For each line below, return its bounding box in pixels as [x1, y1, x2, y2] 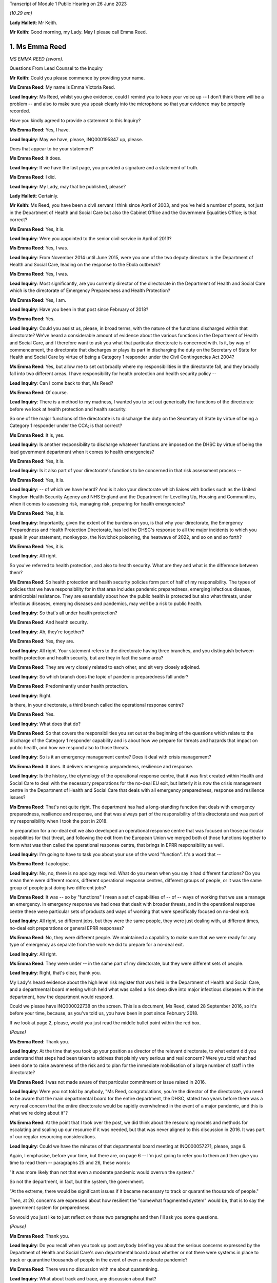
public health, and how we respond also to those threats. [9, 744, 130, 750]
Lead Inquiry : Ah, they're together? [9, 629, 84, 635]
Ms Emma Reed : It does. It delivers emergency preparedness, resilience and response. [9, 763, 193, 769]
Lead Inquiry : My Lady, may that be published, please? [9, 183, 126, 189]
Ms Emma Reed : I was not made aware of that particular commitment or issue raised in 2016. [9, 1079, 206, 1085]
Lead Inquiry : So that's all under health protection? [9, 610, 117, 616]
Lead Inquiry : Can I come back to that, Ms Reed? [9, 380, 113, 386]
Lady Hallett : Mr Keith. [9, 20, 57, 26]
